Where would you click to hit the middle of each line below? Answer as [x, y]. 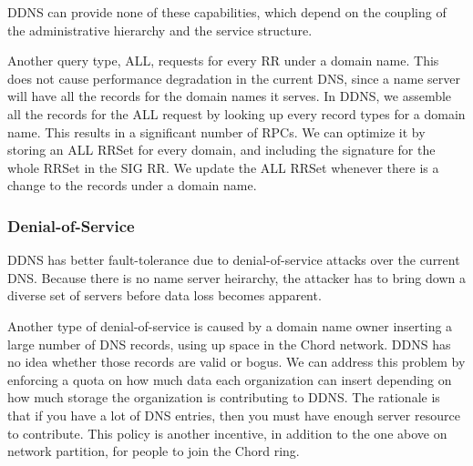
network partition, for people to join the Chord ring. [154, 451]
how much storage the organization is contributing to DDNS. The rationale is [224, 397]
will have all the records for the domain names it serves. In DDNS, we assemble [230, 96]
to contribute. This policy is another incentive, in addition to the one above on [227, 433]
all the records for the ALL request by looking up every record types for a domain [236, 113]
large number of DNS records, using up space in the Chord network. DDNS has [229, 344]
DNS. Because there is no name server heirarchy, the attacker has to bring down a [236, 277]
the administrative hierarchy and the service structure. [160, 30]
